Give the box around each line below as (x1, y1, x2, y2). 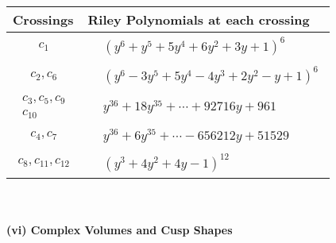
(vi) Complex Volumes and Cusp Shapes (6, 222, 233, 238)
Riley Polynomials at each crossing (87, 10, 310, 29)
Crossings (13, 10, 74, 29)
